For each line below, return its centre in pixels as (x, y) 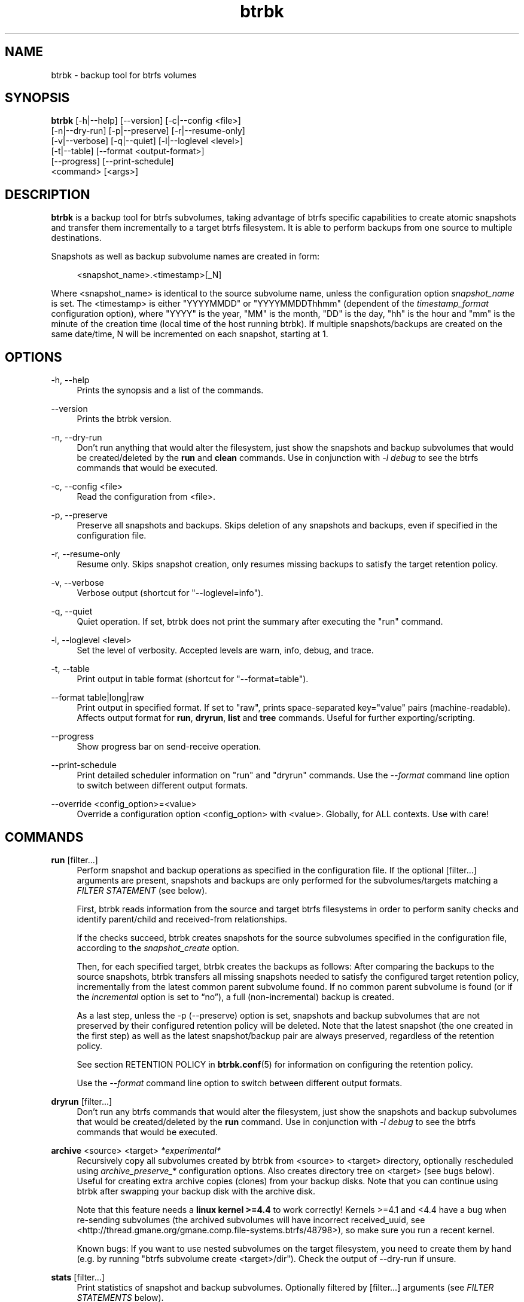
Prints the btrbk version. (124, 419)
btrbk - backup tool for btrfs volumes (124, 75)
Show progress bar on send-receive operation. (169, 747)
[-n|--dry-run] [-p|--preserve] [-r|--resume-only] (148, 131)
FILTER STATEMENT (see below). (142, 890)
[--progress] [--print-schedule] (112, 161)
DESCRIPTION (48, 194)
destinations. (76, 238)
